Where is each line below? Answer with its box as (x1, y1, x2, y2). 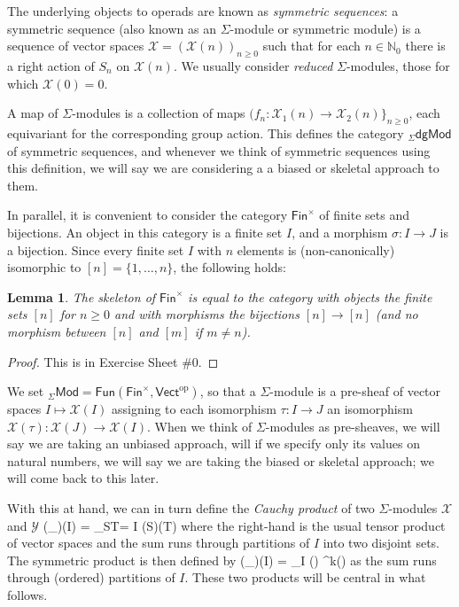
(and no (375, 305, 418, 323)
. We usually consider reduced (173, 56, 333, 74)
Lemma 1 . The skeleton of (7, 287, 156, 306)
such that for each (262, 36, 361, 55)
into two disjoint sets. (323, 533, 440, 552)
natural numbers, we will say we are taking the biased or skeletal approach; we (7, 451, 434, 470)
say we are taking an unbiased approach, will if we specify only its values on (7, 434, 420, 453)
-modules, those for (346, 56, 450, 74)
